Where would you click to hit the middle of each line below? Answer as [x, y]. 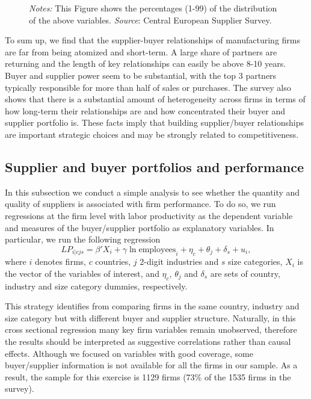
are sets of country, [245, 273]
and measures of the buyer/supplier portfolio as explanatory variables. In [140, 227]
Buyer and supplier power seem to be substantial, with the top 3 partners [141, 75]
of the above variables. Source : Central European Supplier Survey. [150, 20]
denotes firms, [60, 261]
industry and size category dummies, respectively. [96, 286]
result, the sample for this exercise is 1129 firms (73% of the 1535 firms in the [148, 376]
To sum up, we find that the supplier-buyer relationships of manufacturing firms [153, 40]
